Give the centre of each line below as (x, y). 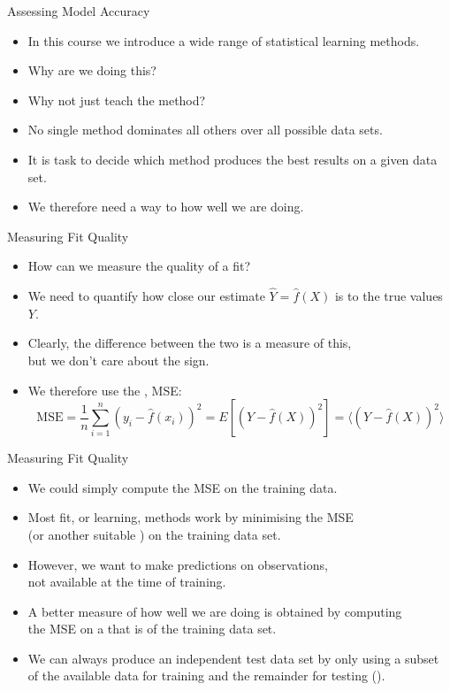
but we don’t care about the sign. (118, 360)
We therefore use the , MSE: (105, 390)
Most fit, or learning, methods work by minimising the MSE (191, 517)
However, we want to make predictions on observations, (178, 564)
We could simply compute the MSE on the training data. (183, 487)
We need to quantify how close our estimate (146, 296)
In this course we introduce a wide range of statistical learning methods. (224, 40)
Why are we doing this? (92, 70)
